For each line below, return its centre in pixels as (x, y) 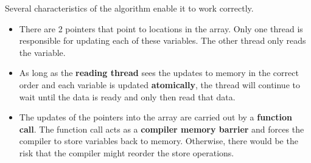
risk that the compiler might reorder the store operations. (127, 152)
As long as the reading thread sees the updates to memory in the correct (159, 73)
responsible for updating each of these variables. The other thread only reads (162, 40)
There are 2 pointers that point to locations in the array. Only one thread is (161, 28)
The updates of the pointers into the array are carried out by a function (155, 117)
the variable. (42, 52)
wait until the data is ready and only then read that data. (127, 96)
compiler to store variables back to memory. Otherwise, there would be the (159, 141)
